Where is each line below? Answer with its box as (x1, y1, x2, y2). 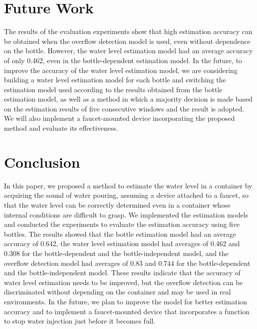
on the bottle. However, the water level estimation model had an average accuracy (4, 45, 253, 56)
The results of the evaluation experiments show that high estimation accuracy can (4, 26, 253, 37)
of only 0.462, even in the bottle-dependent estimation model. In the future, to (4, 55, 242, 65)
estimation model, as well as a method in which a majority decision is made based (4, 94, 253, 104)
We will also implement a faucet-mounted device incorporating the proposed (4, 113, 235, 123)
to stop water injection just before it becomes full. (4, 316, 156, 326)
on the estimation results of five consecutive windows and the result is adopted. (4, 103, 244, 113)
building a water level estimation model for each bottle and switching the (4, 74, 226, 85)
